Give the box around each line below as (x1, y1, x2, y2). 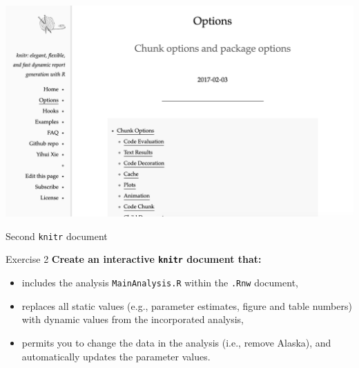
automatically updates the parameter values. (21, 349, 211, 363)
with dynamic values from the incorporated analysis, (21, 312, 244, 326)
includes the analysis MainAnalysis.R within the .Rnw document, (21, 275, 298, 290)
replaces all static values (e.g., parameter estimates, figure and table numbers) (21, 298, 352, 313)
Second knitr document (6, 228, 108, 243)
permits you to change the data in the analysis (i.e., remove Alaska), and (21, 335, 331, 349)
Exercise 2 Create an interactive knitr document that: (6, 252, 262, 266)
